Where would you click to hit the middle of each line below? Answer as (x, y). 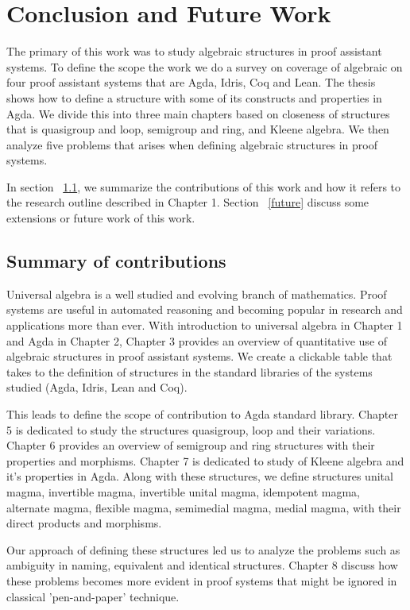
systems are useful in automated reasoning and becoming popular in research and (205, 309)
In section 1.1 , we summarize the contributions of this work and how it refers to (204, 186)
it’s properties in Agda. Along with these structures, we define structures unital (200, 476)
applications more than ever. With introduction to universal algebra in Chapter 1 (205, 325)
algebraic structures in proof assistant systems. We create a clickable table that (199, 356)
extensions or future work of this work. (101, 218)
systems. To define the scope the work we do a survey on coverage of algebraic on (205, 66)
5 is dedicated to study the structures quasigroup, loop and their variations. (191, 429)
